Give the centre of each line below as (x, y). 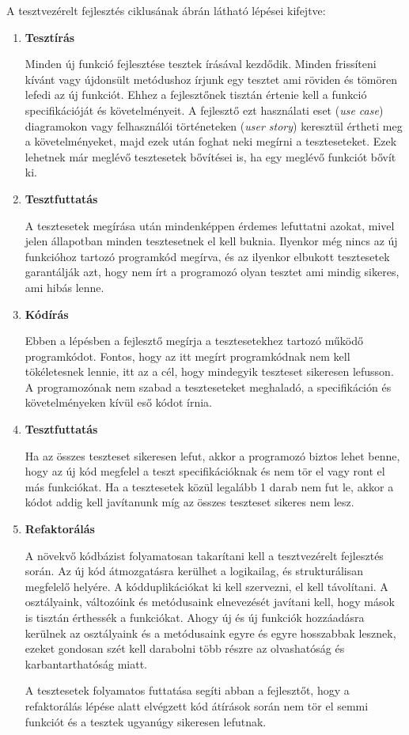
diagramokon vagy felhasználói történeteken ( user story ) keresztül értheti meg (214, 125)
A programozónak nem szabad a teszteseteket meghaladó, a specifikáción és (208, 386)
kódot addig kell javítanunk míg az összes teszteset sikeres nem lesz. (189, 502)
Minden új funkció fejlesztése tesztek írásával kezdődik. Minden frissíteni (201, 64)
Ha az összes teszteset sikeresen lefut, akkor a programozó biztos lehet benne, (212, 455)
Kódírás (47, 314)
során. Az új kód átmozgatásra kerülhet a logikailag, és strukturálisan (194, 571)
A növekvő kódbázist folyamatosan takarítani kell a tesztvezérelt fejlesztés (204, 555)
